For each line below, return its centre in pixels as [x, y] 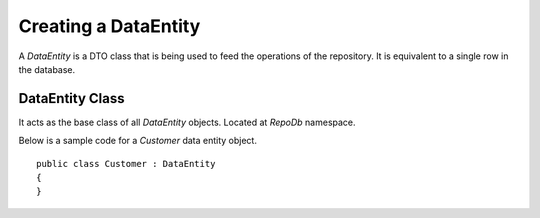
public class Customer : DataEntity [126, 163]
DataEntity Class [71, 98]
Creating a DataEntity [109, 26]
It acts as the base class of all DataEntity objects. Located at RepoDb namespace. [187, 122]
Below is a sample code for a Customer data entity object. [137, 141]
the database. [47, 69]
